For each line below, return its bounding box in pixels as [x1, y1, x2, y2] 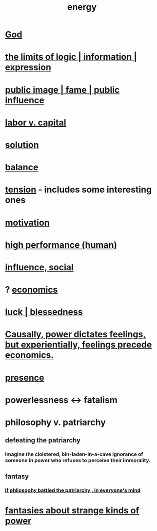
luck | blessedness [5, 306, 83, 318]
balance [5, 162, 39, 173]
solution [5, 139, 39, 150]
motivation [5, 217, 50, 228]
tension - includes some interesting [5, 184, 152, 195]
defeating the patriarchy [5, 436, 81, 444]
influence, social [5, 261, 74, 273]
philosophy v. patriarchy [5, 417, 106, 428]
